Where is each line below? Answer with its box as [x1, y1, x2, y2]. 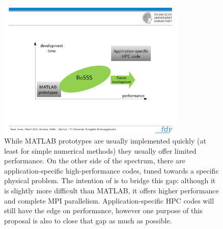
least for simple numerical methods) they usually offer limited [4, 145, 197, 156]
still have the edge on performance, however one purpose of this [4, 205, 203, 216]
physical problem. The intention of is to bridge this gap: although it [4, 175, 216, 186]
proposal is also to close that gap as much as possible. [4, 215, 172, 225]
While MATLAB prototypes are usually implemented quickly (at [4, 135, 206, 146]
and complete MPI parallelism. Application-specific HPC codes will [4, 195, 214, 206]
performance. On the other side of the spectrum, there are [4, 155, 185, 166]
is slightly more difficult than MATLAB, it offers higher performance [4, 185, 219, 195]
